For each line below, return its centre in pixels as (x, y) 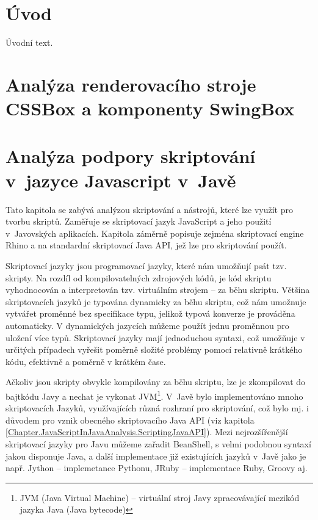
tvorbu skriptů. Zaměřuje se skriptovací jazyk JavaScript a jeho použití (139, 221)
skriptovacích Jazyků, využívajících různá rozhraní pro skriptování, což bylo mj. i (157, 408)
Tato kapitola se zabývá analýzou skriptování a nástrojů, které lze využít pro (149, 209)
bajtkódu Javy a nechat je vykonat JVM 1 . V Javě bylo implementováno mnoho (154, 395)
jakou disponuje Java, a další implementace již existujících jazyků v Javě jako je (156, 456)
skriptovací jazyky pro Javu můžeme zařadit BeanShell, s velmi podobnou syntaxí (158, 443)
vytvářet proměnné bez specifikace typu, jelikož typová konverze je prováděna (150, 313)
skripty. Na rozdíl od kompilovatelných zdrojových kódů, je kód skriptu (139, 277)
